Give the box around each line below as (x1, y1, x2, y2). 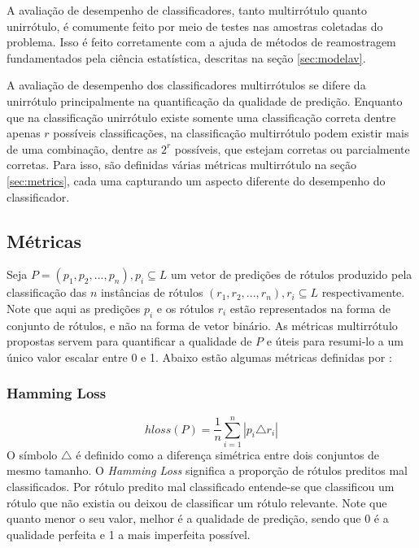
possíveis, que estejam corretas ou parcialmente (174, 140, 410, 157)
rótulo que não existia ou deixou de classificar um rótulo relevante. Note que (7, 494, 387, 511)
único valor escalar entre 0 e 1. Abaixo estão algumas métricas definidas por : (7, 348, 392, 365)
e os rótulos (156, 299, 215, 316)
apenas (7, 124, 41, 141)
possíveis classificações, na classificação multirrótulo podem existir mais (53, 124, 409, 141)
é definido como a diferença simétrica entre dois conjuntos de (76, 446, 380, 463)
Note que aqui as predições (7, 299, 141, 316)
